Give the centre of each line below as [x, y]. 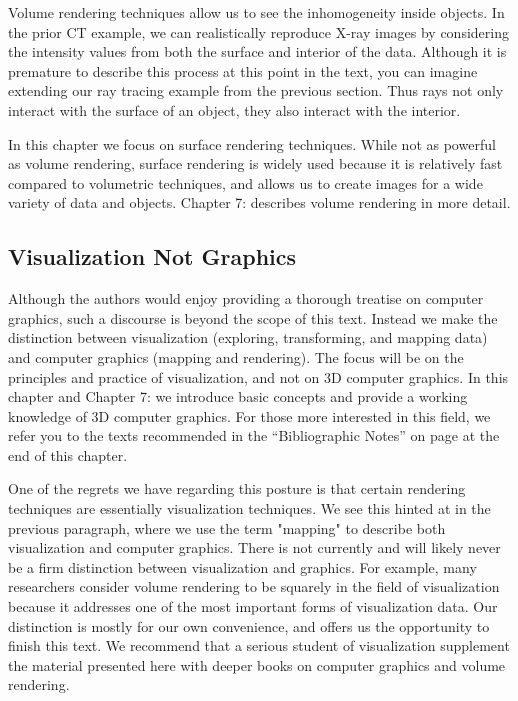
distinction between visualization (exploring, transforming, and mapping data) [248, 337]
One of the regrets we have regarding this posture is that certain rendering [237, 488]
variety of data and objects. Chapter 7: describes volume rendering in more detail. [259, 202]
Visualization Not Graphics [152, 256]
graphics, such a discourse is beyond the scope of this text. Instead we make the [253, 317]
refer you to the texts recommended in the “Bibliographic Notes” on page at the [254, 435]
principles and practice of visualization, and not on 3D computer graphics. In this [258, 376]
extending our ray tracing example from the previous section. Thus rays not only [256, 90]
